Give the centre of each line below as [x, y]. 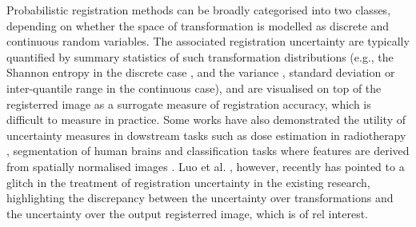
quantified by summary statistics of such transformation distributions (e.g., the [200, 56]
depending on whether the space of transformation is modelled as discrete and [198, 25]
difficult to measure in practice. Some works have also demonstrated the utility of [206, 119]
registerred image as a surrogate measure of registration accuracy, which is [189, 104]
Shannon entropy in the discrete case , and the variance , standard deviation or [201, 72]
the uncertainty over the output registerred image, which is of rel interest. [187, 213]
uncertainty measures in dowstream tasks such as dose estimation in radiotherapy [206, 135]
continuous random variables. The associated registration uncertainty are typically [208, 41]
